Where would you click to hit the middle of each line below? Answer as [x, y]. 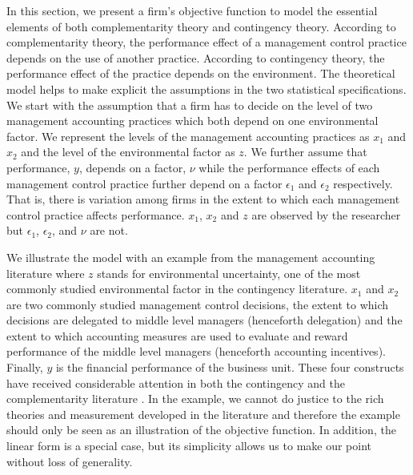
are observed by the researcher [326, 214]
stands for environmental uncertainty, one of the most [229, 273]
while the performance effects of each [289, 167]
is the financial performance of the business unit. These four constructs [230, 367]
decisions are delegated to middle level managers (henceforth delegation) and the [204, 320]
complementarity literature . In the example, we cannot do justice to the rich [195, 399]
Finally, [25, 367]
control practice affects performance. [96, 214]
